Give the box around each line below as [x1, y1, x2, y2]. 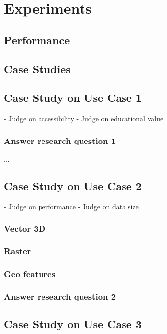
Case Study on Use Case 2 [4, 178, 142, 193]
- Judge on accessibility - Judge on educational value [4, 113, 164, 124]
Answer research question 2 [4, 290, 116, 302]
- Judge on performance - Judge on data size [4, 201, 139, 211]
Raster [4, 245, 31, 257]
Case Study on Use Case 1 [4, 90, 142, 105]
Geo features [4, 267, 56, 280]
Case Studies [4, 61, 71, 76]
